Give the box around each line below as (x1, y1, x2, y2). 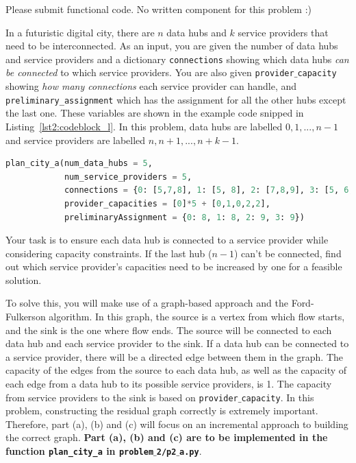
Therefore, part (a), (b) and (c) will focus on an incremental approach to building (5, 416, 348, 431)
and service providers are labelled (5, 132, 146, 147)
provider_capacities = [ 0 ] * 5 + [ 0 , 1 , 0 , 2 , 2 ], (64, 198, 270, 209)
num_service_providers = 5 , (64, 171, 192, 182)
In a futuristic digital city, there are (5, 25, 155, 39)
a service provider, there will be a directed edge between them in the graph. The (5, 349, 343, 364)
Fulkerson (5, 309, 46, 324)
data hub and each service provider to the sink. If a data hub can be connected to (5, 336, 349, 351)
